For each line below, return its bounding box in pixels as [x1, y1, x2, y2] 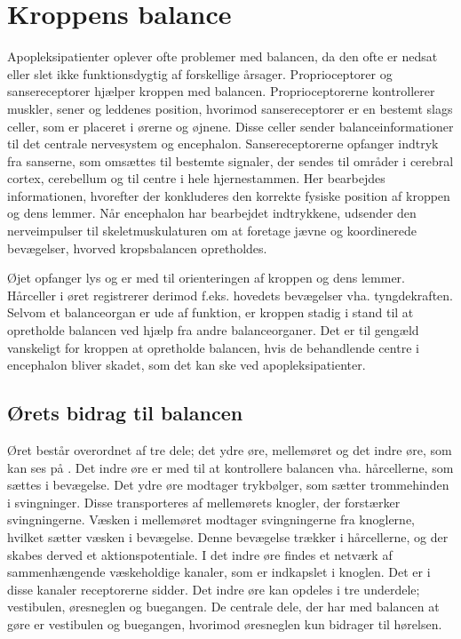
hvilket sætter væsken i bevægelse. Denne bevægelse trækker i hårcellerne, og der [7, 527, 449, 546]
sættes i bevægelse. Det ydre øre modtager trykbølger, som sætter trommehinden [7, 475, 449, 494]
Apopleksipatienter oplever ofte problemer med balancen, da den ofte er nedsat [7, 47, 438, 66]
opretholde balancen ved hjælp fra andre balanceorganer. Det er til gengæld [7, 321, 419, 339]
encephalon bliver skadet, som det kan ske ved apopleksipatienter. [7, 355, 366, 374]
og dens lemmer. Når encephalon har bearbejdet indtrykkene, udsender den [7, 204, 417, 222]
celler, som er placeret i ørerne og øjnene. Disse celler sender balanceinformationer [7, 116, 454, 135]
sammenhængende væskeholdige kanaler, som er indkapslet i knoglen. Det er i [7, 563, 431, 581]
